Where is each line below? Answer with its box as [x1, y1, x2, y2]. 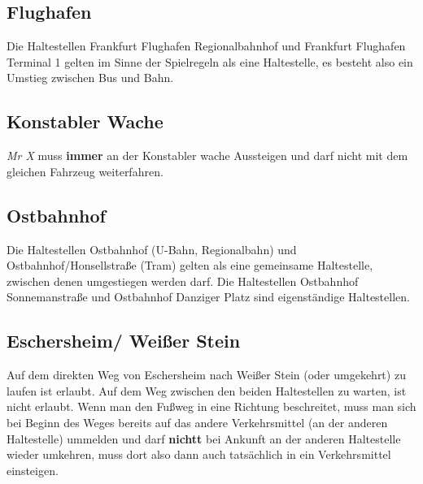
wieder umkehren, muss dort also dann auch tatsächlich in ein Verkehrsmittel [7, 446, 391, 463]
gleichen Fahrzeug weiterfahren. [7, 162, 164, 179]
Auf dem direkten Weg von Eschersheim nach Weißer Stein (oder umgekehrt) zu [7, 366, 406, 383]
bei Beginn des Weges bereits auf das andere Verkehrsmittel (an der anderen [7, 413, 388, 430]
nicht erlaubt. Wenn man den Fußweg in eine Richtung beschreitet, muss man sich [7, 398, 416, 415]
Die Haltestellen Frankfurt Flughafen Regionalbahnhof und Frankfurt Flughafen [7, 37, 406, 54]
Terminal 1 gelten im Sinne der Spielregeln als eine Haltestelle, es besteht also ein [7, 53, 413, 70]
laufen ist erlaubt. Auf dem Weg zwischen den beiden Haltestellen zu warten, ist [7, 382, 407, 399]
